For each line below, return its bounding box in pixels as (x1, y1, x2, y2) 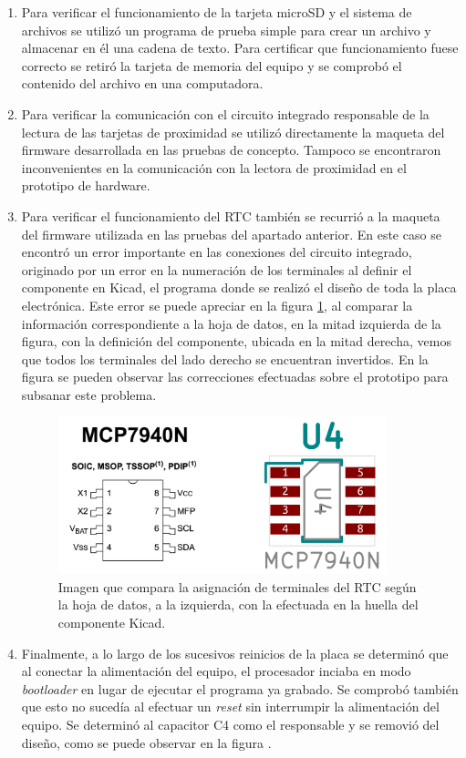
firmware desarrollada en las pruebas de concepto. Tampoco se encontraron (21, 140, 441, 159)
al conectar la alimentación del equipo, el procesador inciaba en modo (21, 661, 411, 681)
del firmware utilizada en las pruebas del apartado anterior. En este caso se (21, 224, 441, 243)
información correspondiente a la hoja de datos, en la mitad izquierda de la (21, 313, 441, 333)
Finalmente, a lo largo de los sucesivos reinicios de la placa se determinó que (21, 643, 449, 662)
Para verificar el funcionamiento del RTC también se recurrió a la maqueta (21, 206, 440, 225)
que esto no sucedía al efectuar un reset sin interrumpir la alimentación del (21, 697, 440, 716)
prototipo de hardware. (21, 176, 150, 195)
